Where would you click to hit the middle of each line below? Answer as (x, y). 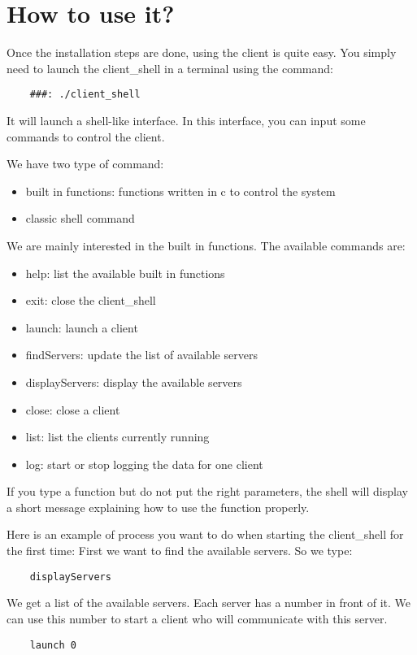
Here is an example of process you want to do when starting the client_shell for (205, 534)
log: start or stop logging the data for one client (144, 464)
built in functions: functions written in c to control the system (180, 191)
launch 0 (53, 645)
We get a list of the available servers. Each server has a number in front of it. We (208, 603)
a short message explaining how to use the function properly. (158, 507)
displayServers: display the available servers (134, 382)
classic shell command (80, 218)
